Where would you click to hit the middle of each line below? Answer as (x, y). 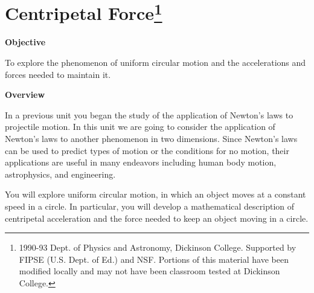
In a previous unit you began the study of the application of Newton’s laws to (149, 114)
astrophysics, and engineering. (60, 174)
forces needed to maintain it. (58, 74)
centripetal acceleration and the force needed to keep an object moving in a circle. (157, 218)
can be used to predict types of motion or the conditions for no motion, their (147, 150)
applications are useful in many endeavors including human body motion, (141, 162)
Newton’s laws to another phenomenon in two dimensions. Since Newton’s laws (151, 139)
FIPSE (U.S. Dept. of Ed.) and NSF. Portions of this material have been (154, 259)
